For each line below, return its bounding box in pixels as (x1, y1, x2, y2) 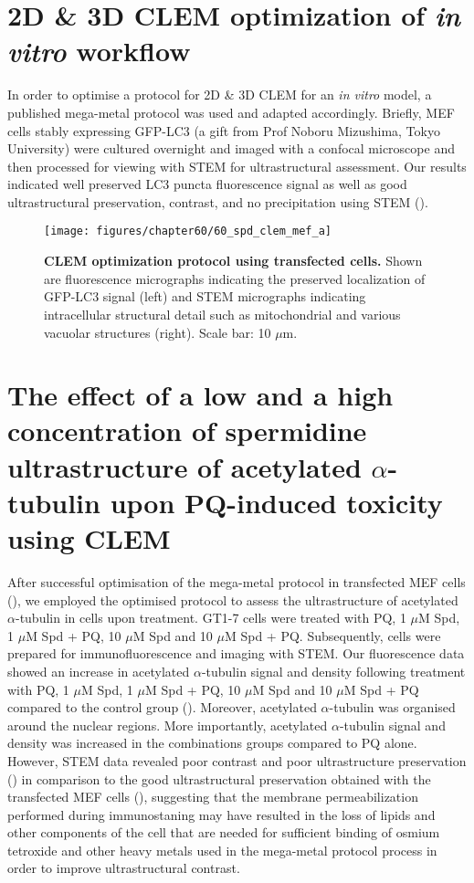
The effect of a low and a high (7, 376, 394, 414)
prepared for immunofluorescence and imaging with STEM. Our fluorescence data (7, 644, 465, 663)
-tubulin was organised (329, 698, 456, 717)
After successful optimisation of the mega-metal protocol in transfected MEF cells (7, 572, 466, 591)
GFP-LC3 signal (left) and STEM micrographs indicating (44, 287, 366, 306)
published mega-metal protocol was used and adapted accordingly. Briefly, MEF (7, 102, 455, 121)
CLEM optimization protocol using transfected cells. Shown (44, 251, 423, 270)
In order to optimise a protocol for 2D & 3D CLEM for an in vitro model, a (7, 85, 432, 104)
